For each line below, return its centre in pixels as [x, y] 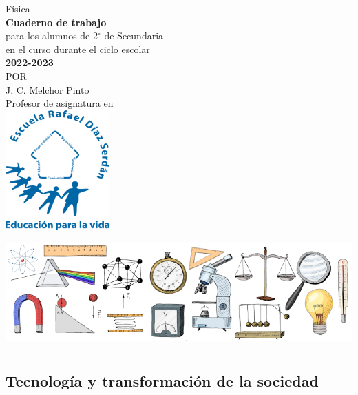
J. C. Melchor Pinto [48, 89]
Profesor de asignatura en [60, 103]
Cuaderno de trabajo [56, 22]
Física [18, 8]
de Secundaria [134, 36]
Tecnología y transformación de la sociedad [162, 381]
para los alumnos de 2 [52, 36]
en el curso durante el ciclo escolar [78, 49]
